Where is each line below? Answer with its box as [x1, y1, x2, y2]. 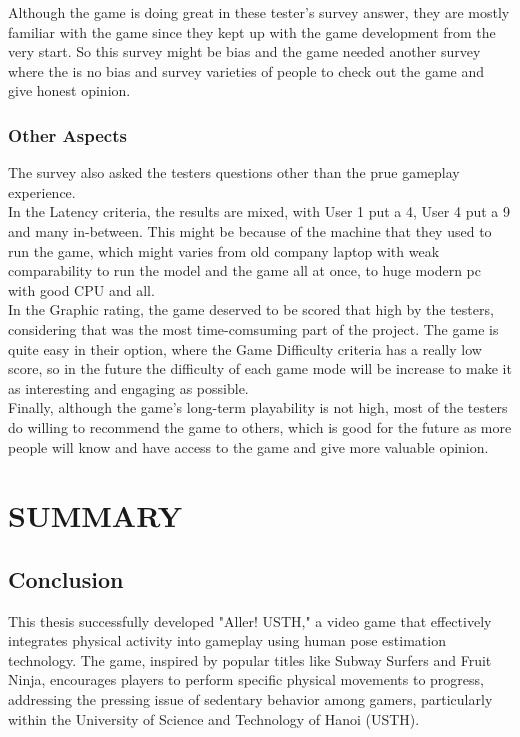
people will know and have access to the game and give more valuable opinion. [8, 436, 489, 457]
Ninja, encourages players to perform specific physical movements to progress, [8, 669, 484, 690]
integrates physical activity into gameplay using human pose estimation [8, 630, 446, 651]
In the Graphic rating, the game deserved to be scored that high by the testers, [8, 299, 494, 320]
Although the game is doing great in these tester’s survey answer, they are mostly [8, 2, 510, 22]
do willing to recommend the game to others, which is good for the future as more [8, 416, 512, 437]
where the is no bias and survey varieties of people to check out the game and [8, 60, 484, 81]
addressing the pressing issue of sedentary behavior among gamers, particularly [8, 689, 493, 710]
